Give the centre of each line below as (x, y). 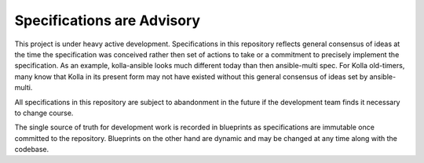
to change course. (44, 113)
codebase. (32, 150)
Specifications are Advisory (107, 20)
